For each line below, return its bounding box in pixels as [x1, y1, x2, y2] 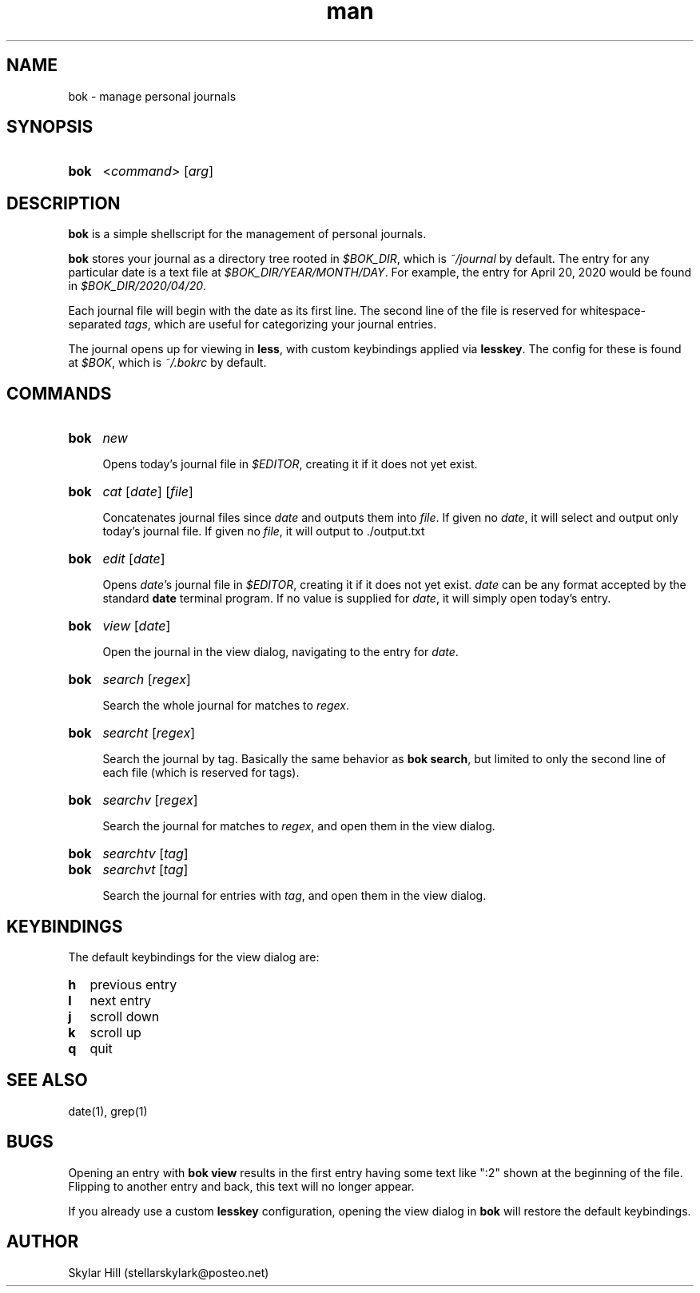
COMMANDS [6, 383, 112, 404]
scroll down [89, 1008, 160, 1024]
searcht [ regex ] [102, 725, 196, 742]
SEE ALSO [6, 1070, 88, 1091]
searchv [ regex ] [102, 792, 198, 809]
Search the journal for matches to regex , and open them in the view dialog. [102, 819, 495, 833]
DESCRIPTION [6, 193, 121, 213]
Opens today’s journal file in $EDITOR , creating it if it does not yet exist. [102, 457, 478, 471]
